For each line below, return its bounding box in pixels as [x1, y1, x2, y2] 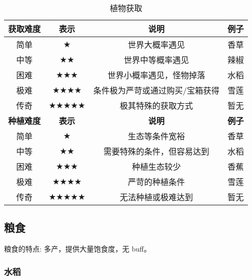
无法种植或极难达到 [119, 191, 193, 203]
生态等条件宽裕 [128, 130, 185, 142]
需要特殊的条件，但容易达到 [103, 145, 209, 157]
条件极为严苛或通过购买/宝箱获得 [93, 84, 219, 96]
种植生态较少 [132, 161, 181, 172]
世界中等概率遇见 [123, 54, 189, 66]
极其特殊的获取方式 [119, 100, 193, 111]
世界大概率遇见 [128, 39, 185, 50]
